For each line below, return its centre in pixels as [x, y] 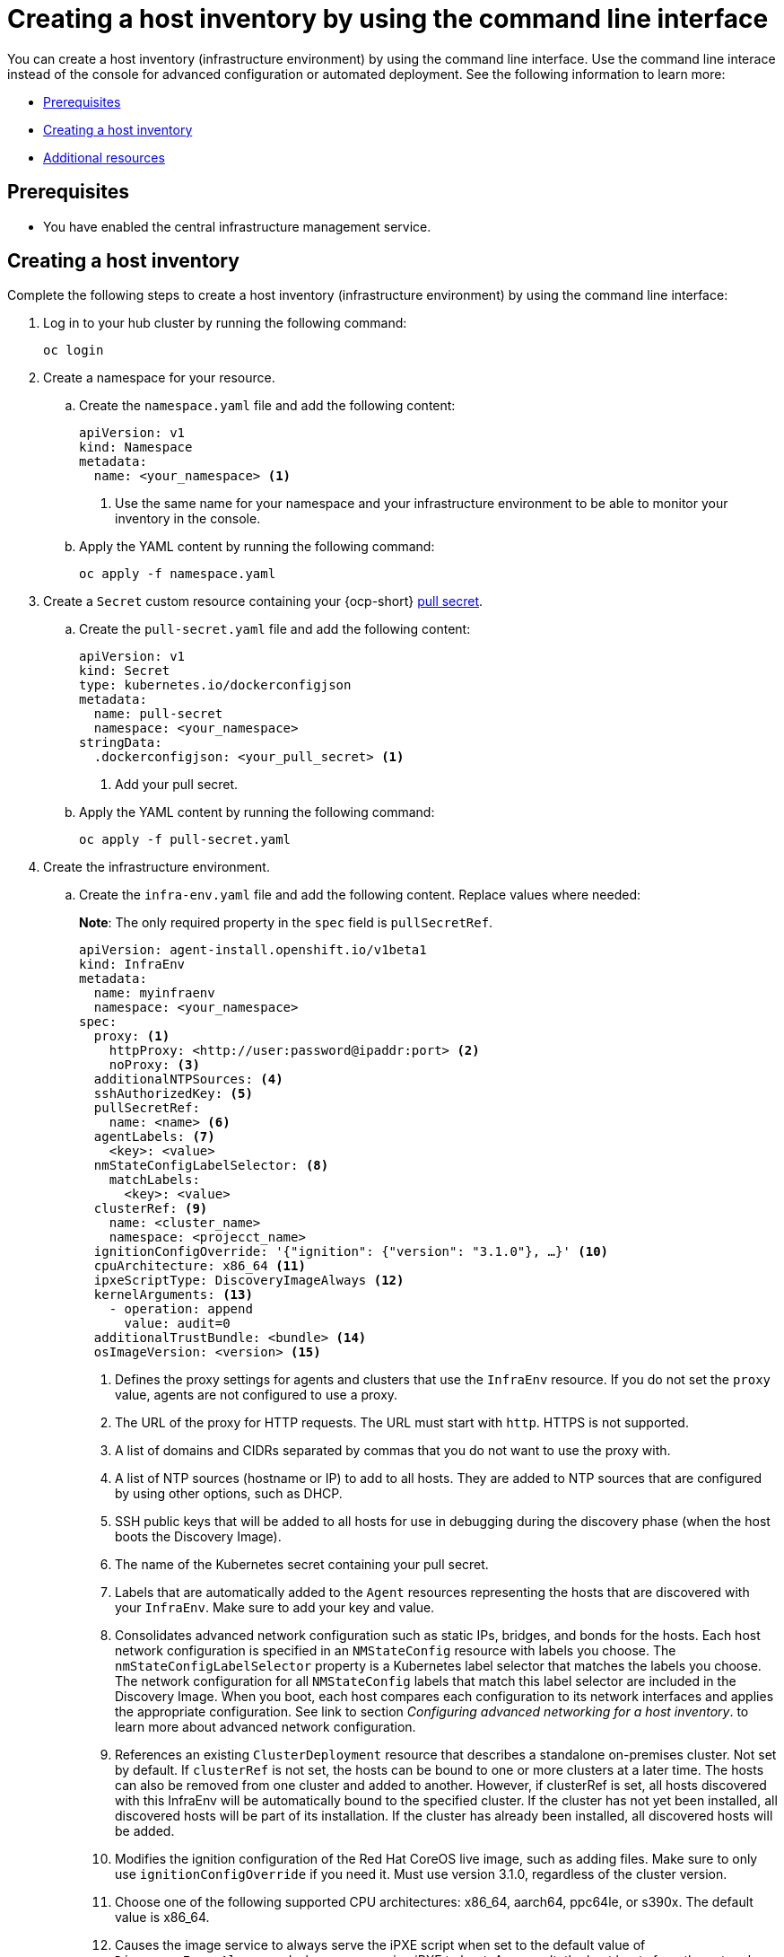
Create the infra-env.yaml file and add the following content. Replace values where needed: [360, 895]
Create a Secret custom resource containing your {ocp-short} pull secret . [263, 601]
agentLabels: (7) [154, 1137]
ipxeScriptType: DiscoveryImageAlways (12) [249, 1281]
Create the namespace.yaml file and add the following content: [267, 406]
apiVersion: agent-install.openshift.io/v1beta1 [253, 950]
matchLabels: [154, 1180]
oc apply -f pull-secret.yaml [185, 840]
